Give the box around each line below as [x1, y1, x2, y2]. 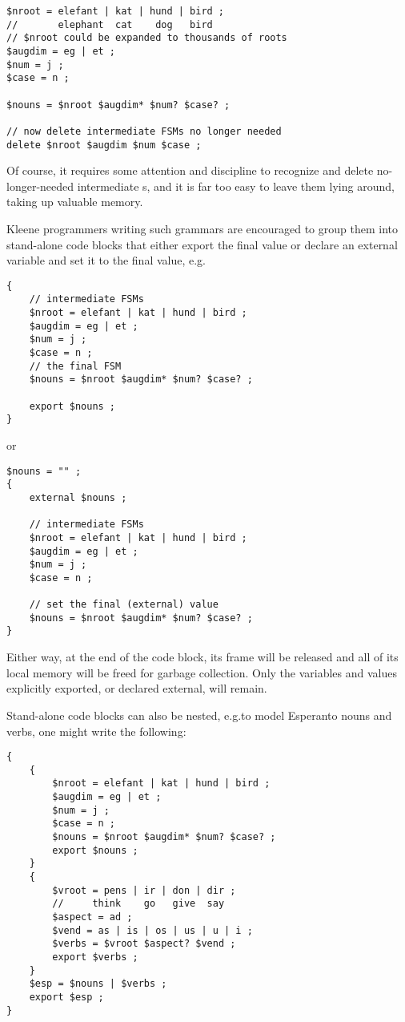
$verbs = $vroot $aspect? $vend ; [52, 938, 236, 950]
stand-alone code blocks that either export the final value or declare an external [6, 236, 398, 252]
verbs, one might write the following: [6, 722, 186, 739]
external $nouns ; [29, 491, 127, 503]
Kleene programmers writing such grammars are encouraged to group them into [6, 220, 399, 236]
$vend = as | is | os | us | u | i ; [52, 924, 253, 936]
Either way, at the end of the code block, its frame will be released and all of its [6, 648, 399, 665]
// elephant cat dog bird [6, 18, 213, 30]
